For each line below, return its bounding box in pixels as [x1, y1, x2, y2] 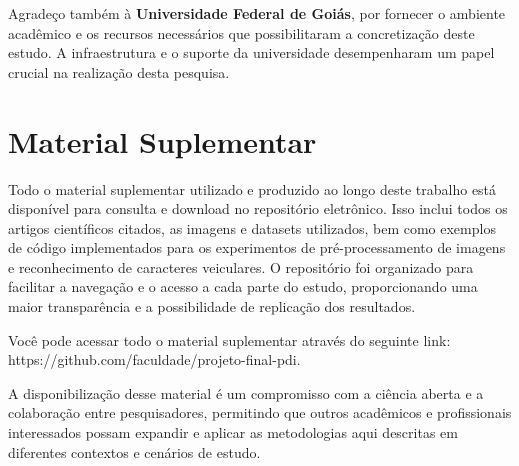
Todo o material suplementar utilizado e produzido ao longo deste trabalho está [8, 178, 497, 199]
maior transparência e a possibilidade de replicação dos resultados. [8, 296, 416, 317]
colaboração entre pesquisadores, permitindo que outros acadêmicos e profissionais [8, 402, 512, 423]
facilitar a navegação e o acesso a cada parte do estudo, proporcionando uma [8, 276, 478, 297]
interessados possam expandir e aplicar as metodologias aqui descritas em [8, 422, 458, 443]
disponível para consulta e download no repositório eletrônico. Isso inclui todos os [8, 198, 508, 219]
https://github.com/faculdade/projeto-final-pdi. [8, 349, 301, 370]
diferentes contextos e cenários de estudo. [8, 441, 261, 462]
